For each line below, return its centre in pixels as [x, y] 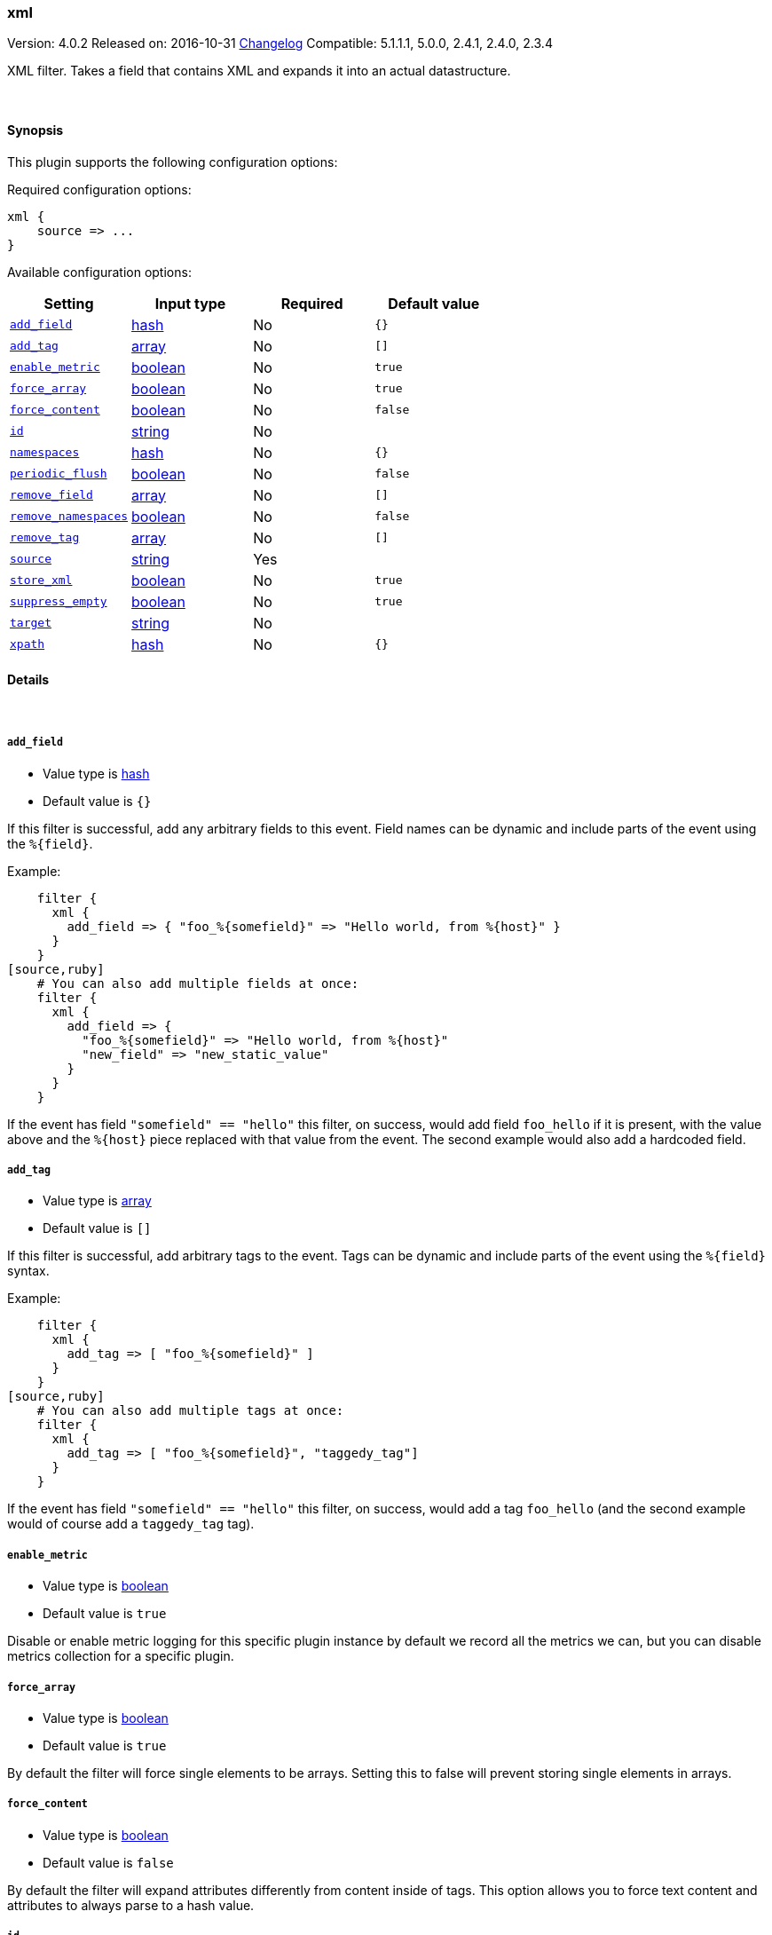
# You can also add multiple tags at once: [190, 1411]
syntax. [28, 1271]
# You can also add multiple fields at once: [198, 983]
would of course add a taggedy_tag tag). [131, 1524]
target [31, 623]
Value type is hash [96, 773]
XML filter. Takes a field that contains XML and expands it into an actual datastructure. [259, 71]
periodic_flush [59, 474]
